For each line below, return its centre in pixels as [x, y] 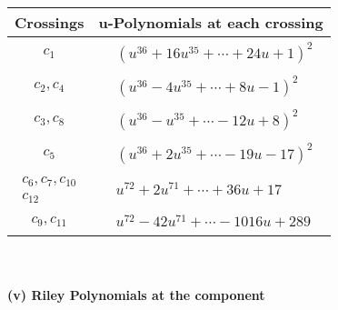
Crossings [50, 22]
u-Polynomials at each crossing [211, 22]
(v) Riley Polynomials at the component [136, 295]
